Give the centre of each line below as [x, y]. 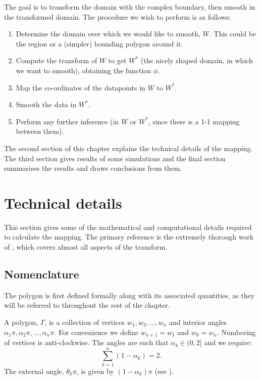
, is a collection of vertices [85, 322]
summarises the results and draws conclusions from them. [93, 168]
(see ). [164, 371]
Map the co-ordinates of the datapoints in [81, 87]
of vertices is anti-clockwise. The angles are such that [86, 342]
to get [117, 60]
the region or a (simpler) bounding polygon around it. [99, 43]
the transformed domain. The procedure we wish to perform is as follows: [117, 16]
